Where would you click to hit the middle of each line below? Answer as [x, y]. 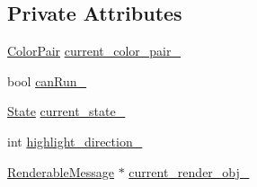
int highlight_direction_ [75, 141]
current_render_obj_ [189, 171]
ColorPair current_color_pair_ [94, 51]
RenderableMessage [61, 171]
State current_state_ [66, 111]
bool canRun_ [47, 80]
